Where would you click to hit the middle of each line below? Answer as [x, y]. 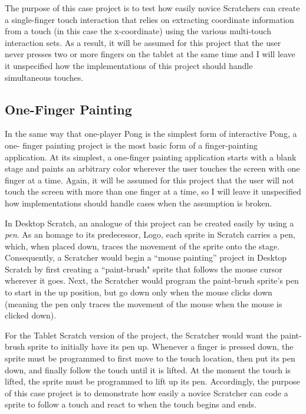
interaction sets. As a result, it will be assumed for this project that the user [143, 42]
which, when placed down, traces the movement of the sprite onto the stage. [142, 246]
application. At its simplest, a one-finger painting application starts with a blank [151, 157]
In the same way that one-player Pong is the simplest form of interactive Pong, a [151, 134]
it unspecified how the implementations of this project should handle [129, 65]
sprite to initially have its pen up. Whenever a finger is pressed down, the [161, 346]
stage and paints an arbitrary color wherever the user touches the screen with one [152, 168]
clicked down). [31, 315]
